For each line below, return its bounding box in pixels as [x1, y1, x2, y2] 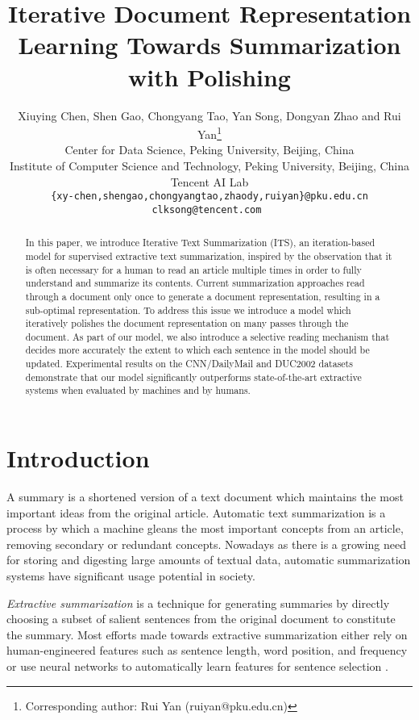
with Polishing [128, 60, 291, 93]
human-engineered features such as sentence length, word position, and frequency [6, 642, 408, 659]
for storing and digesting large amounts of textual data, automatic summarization [6, 551, 411, 568]
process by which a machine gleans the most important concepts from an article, [6, 520, 404, 537]
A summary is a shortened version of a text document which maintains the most [6, 488, 404, 505]
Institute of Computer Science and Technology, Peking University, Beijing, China [9, 157, 410, 174]
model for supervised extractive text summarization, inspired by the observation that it [25, 249, 392, 262]
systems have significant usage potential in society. [6, 567, 255, 584]
